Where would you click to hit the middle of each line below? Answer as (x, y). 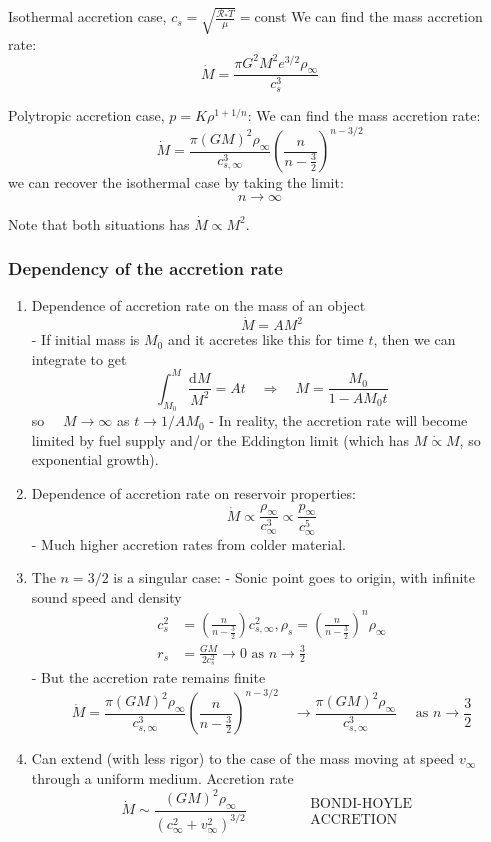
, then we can (414, 339)
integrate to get (79, 358)
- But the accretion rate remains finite (148, 677)
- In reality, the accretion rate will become (338, 420)
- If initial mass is (85, 339)
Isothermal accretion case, (87, 16)
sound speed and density (106, 596)
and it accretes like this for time (265, 339)
